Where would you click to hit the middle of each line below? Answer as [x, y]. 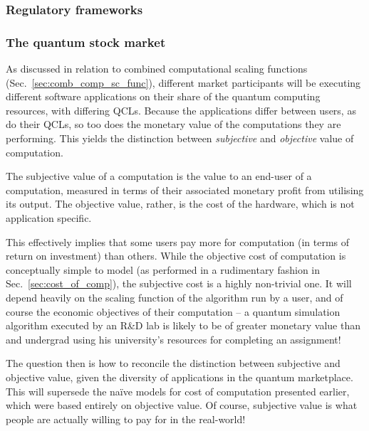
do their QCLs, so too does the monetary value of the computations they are [173, 124]
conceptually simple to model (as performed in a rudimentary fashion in [163, 269]
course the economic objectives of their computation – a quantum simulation [173, 311]
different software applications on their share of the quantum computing [163, 96]
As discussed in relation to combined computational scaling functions [157, 69]
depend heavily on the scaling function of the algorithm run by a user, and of [175, 297]
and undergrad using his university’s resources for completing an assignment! [173, 339]
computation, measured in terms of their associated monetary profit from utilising [185, 190]
